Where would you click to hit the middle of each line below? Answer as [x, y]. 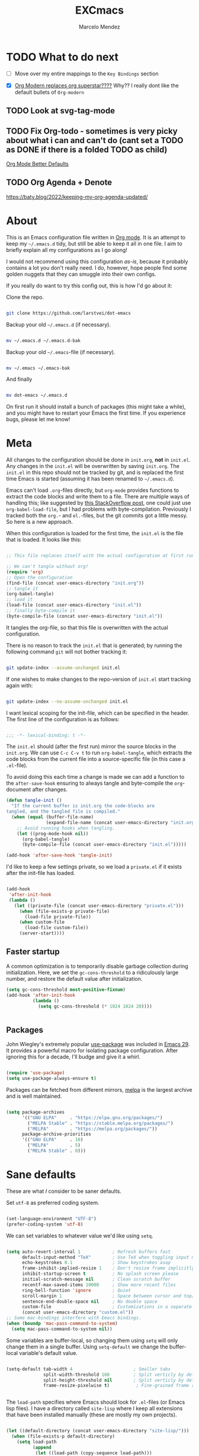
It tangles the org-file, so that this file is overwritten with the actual [87, 627]
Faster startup [33, 952]
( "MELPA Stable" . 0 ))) [57, 1151]
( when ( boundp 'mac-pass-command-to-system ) [62, 1324]
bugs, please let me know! [38, 419]
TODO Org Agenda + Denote [59, 183]
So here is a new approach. [39, 522]
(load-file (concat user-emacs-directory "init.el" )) [74, 605]
